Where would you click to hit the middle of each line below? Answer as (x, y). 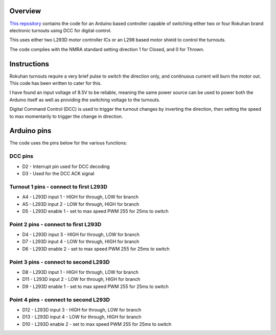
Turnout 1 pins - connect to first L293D (58, 186)
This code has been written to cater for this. (55, 83)
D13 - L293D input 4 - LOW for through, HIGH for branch (82, 317)
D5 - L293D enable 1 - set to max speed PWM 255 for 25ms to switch (95, 211)
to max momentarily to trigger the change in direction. (66, 116)
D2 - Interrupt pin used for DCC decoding (66, 166)
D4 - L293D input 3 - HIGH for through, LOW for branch (81, 234)
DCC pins (21, 156)
